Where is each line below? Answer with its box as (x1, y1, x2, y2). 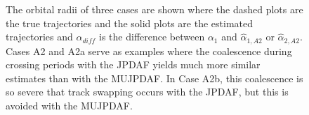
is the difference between (99, 29, 205, 44)
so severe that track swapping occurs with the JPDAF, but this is (6, 84, 289, 99)
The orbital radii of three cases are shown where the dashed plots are (6, 2, 303, 16)
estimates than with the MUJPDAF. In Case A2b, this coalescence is (6, 70, 303, 85)
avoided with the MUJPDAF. (6, 98, 133, 113)
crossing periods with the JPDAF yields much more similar (6, 57, 261, 72)
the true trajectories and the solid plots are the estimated (6, 15, 254, 30)
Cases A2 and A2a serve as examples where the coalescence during (6, 43, 292, 58)
